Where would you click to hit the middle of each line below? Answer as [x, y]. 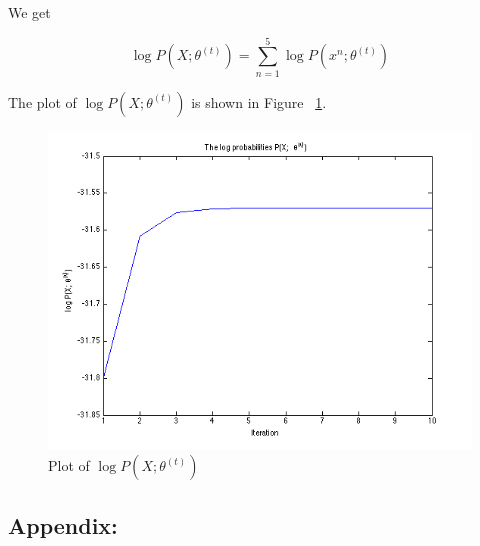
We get [29, 12]
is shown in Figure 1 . [259, 101]
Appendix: [63, 524]
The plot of [42, 101]
